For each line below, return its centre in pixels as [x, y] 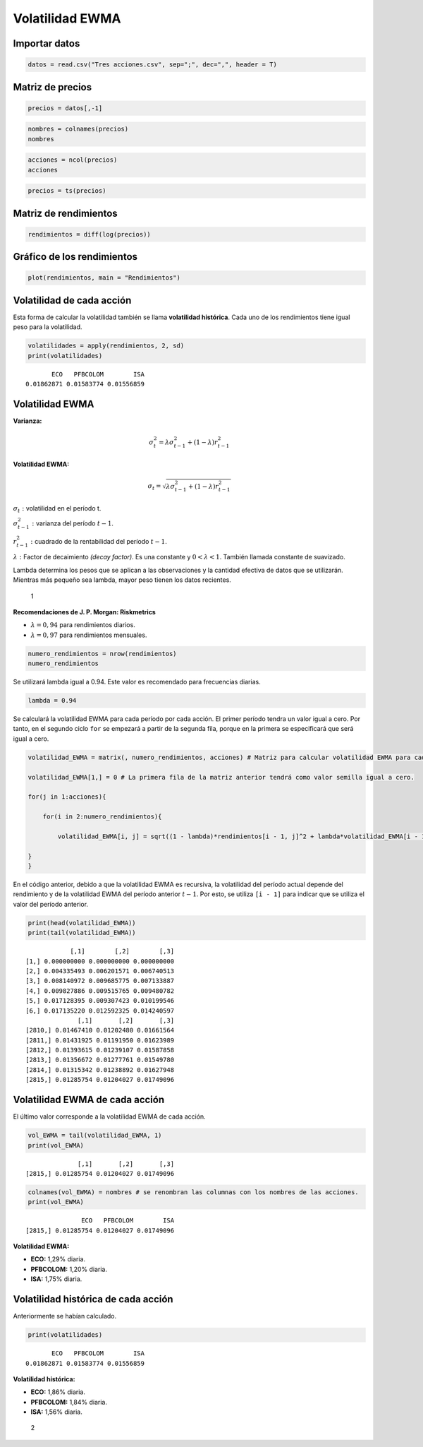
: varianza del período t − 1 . [73, 523]
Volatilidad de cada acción [72, 300]
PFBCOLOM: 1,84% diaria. [69, 1402]
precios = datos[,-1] [65, 108]
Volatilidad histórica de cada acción [93, 1299]
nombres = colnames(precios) [78, 129]
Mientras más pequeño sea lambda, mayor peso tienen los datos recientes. [122, 580]
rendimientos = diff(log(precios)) [89, 234]
